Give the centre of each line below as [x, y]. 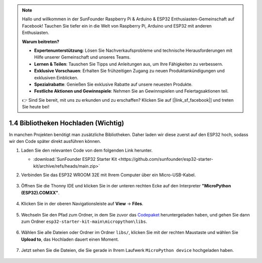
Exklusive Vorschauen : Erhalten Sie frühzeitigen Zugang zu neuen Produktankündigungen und [130, 71]
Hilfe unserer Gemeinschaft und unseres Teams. [82, 57]
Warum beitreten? [41, 42]
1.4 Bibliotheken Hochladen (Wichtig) [66, 123]
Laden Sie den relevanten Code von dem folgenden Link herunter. [87, 150]
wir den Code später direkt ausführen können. [55, 141]
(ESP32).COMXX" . [40, 193]
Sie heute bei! [36, 107]
